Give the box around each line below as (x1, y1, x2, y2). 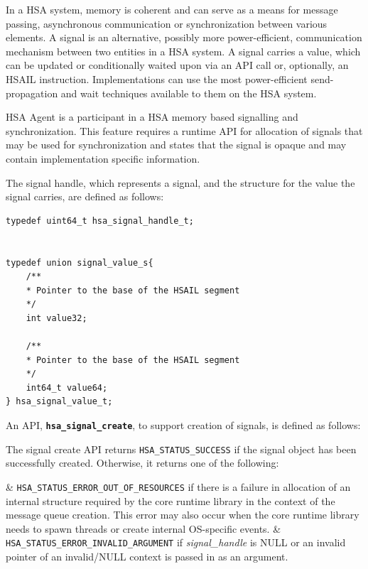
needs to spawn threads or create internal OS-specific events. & (6, 521, 281, 536)
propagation (6, 85, 58, 100)
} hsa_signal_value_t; (6, 396, 113, 407)
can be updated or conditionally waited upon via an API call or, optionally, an (6, 58, 349, 72)
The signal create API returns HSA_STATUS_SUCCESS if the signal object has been (6, 441, 357, 456)
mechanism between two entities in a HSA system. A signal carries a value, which (6, 43, 361, 58)
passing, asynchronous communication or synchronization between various (6, 16, 328, 31)
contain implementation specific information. (6, 151, 200, 166)
